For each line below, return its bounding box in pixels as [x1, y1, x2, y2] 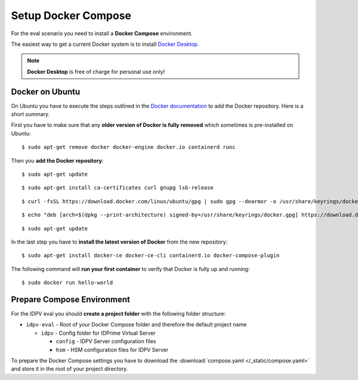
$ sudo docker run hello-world [21, 279, 113, 286]
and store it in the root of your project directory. [11, 365, 128, 372]
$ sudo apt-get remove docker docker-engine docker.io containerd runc [21, 144, 236, 151]
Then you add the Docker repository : [11, 157, 104, 164]
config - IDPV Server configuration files [55, 338, 156, 345]
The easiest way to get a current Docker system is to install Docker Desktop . [11, 41, 199, 48]
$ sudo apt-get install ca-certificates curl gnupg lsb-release [21, 185, 214, 191]
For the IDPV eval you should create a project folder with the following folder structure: [11, 310, 226, 317]
